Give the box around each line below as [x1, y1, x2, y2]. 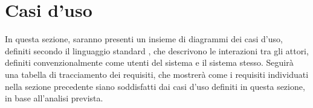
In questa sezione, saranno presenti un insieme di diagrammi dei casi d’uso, [5, 33, 283, 45]
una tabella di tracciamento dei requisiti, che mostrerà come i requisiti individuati [5, 68, 309, 80]
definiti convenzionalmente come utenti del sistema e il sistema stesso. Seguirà [5, 56, 294, 69]
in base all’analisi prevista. [5, 92, 103, 104]
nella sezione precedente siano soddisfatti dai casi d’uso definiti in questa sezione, [5, 80, 305, 92]
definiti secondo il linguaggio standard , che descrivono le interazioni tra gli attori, [5, 44, 309, 57]
